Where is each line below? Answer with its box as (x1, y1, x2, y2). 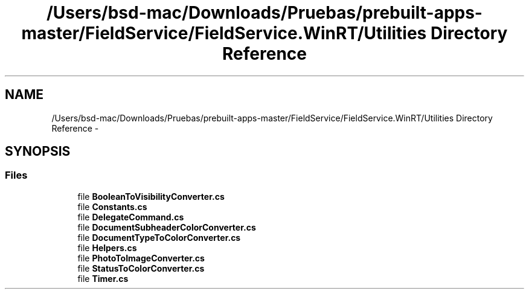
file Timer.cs (77, 273, 129, 284)
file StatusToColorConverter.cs (77, 263, 205, 273)
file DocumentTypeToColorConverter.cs (77, 232, 241, 243)
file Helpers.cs (77, 242, 137, 253)
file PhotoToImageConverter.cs (77, 252, 205, 263)
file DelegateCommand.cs (77, 211, 184, 222)
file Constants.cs (77, 201, 147, 212)
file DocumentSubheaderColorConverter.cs (77, 222, 256, 232)
